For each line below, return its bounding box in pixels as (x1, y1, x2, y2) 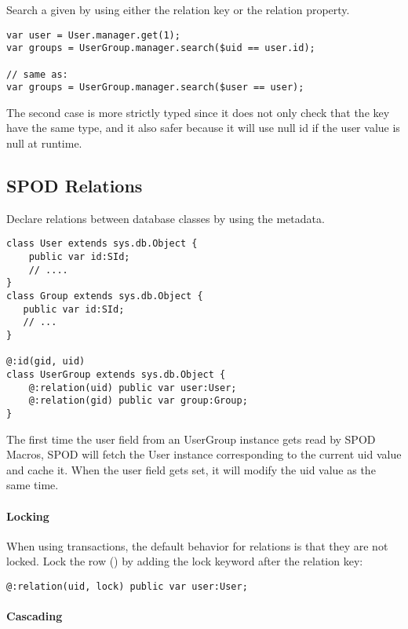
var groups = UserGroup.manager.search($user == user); (6, 82, 304, 93)
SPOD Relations (6, 174, 143, 198)
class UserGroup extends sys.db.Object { (6, 369, 226, 381)
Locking (6, 507, 49, 524)
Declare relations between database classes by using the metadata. (6, 210, 325, 226)
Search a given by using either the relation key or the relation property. (6, 2, 350, 17)
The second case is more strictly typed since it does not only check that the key (6, 104, 390, 120)
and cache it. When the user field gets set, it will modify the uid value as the (6, 461, 376, 477)
